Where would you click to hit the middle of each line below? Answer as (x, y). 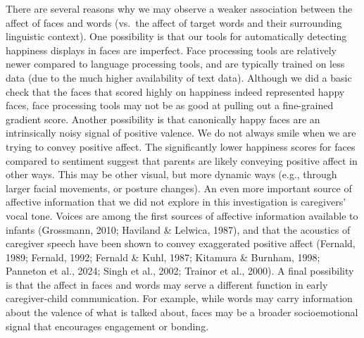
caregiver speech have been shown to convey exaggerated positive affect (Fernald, (181, 243)
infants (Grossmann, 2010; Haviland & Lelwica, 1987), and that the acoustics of (178, 229)
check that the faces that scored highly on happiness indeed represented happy (175, 91)
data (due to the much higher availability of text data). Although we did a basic (179, 77)
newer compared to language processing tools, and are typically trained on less (175, 64)
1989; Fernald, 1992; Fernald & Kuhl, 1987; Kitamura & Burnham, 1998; (163, 257)
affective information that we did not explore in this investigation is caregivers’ (176, 202)
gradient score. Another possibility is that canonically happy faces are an (163, 119)
